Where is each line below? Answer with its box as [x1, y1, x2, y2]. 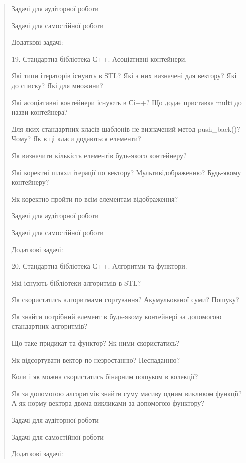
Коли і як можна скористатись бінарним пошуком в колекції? [11, 371, 198, 382]
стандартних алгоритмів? [11, 321, 88, 331]
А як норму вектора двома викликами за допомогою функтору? [11, 398, 204, 408]
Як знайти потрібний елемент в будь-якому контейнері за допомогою [11, 311, 222, 321]
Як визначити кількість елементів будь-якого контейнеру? [11, 150, 187, 160]
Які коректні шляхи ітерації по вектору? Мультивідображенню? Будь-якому [11, 167, 241, 177]
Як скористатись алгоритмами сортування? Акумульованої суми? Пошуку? [11, 294, 239, 305]
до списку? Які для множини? [11, 80, 103, 90]
